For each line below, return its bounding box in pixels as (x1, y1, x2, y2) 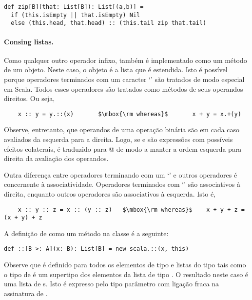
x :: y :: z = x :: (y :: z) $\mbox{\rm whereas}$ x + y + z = (18, 206, 245, 213)
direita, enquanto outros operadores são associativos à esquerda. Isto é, (4, 188, 216, 199)
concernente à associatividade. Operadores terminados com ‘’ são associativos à (4, 179, 240, 189)
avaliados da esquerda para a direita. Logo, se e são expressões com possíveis (4, 134, 233, 144)
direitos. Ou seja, (4, 93, 55, 103)
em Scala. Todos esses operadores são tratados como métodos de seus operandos (4, 83, 243, 94)
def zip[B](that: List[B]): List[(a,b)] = (4, 3, 144, 10)
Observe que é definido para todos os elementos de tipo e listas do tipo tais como (4, 260, 246, 270)
